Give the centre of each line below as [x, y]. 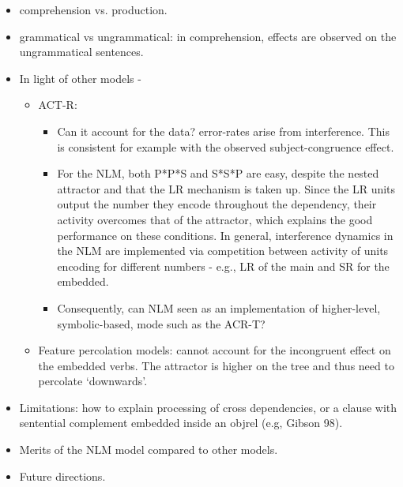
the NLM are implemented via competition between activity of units [223, 251]
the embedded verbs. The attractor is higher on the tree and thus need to [216, 365]
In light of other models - [80, 78]
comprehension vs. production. [93, 9]
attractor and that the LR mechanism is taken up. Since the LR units [226, 188]
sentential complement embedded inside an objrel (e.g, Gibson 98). [181, 423]
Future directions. [62, 476]
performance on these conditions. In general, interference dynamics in [225, 235]
